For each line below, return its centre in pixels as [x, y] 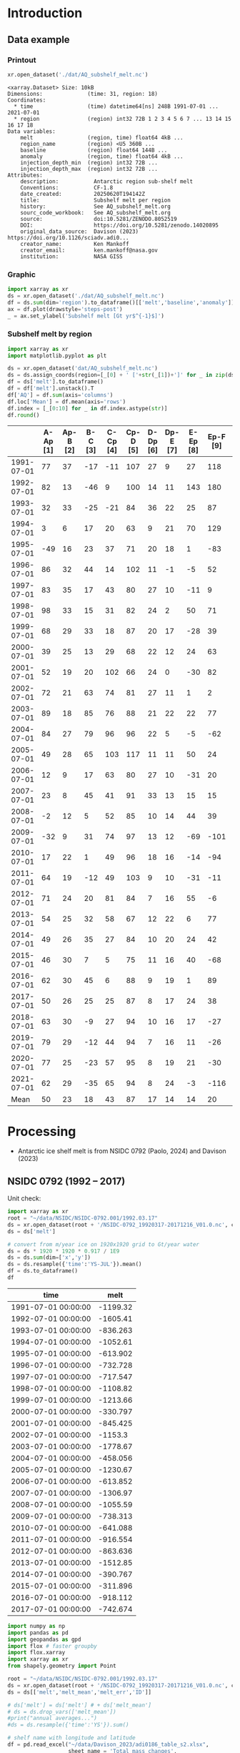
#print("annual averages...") [52, 1718]
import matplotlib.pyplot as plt [57, 355]
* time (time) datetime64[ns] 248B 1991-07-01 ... [116, 106]
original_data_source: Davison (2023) [80, 231]
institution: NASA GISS [71, 256]
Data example [39, 40]
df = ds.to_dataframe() [43, 1271]
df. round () [24, 415]
